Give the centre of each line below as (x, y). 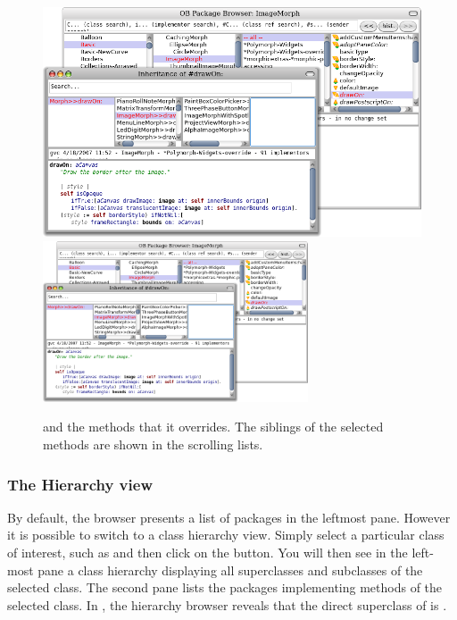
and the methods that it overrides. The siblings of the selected (213, 427)
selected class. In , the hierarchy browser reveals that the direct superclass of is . (227, 604)
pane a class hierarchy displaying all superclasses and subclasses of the (230, 570)
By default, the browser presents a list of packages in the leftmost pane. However (229, 517)
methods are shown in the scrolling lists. (153, 444)
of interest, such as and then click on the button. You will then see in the (208, 553)
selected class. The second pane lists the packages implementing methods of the (225, 587)
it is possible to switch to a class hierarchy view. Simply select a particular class (226, 535)
